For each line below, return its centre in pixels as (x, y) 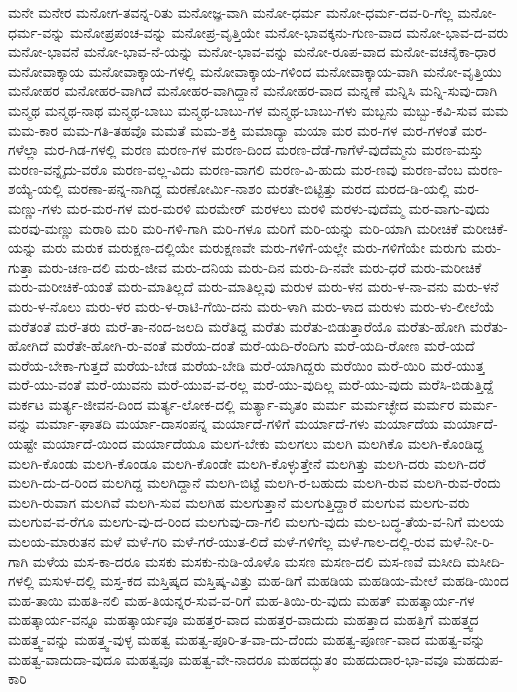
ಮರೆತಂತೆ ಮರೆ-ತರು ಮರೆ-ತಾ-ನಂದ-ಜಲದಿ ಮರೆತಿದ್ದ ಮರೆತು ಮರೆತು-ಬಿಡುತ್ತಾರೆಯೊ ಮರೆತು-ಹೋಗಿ (237, 325)
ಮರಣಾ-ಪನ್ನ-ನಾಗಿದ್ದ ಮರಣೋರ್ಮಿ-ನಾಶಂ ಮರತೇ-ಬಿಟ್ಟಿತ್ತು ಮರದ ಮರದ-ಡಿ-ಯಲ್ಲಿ (258, 188)
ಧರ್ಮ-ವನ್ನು (37, 31)
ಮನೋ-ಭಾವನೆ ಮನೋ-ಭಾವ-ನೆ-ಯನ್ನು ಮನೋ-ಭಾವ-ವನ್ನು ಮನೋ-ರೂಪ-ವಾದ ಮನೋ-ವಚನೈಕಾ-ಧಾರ (252, 51)
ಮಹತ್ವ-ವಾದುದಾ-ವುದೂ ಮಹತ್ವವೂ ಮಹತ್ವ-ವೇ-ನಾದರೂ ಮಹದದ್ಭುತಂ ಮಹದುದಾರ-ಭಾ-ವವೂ (228, 658)
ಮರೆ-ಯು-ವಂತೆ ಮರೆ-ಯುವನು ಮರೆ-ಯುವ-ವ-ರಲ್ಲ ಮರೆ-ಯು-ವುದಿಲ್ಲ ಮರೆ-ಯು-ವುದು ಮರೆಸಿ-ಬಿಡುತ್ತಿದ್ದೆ (251, 384)
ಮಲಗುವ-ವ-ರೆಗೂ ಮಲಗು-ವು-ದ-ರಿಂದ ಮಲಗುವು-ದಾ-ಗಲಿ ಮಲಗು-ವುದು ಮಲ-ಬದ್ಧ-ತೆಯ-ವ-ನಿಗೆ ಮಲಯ (256, 521)
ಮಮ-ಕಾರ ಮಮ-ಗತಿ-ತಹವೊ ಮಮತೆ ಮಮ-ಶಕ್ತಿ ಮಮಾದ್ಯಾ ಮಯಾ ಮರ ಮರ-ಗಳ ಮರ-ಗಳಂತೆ (233, 129)
